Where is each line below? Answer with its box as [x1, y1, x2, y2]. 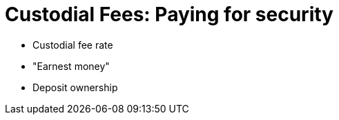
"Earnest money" [32, 60, 110, 72]
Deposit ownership [32, 81, 118, 93]
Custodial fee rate [32, 38, 113, 51]
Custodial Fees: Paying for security [5, 3, 333, 26]
